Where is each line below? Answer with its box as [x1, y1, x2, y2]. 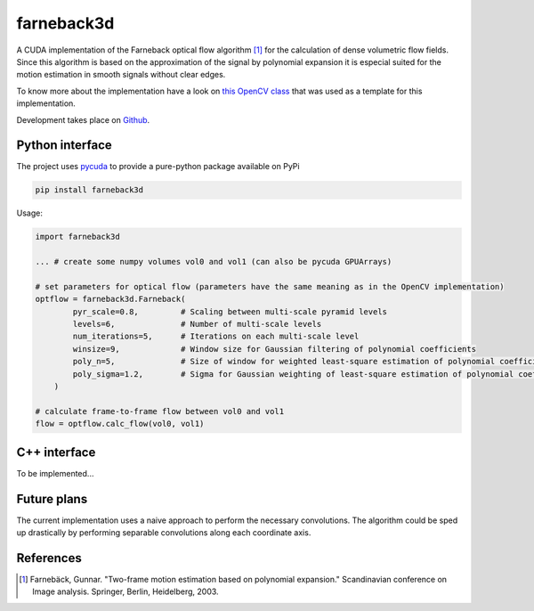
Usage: [16, 208, 44, 218]
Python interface [16, 138, 113, 153]
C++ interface [16, 444, 96, 460]
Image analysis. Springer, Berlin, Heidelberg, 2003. [32, 586, 219, 597]
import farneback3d [35, 232, 120, 242]
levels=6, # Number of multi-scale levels [72, 319, 322, 330]
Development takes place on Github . [16, 114, 150, 125]
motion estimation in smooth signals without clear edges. [16, 69, 226, 80]
